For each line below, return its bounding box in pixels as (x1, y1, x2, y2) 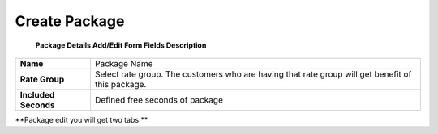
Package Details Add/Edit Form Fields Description (35, 40, 207, 50)
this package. (94, 78, 147, 90)
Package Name (94, 57, 153, 69)
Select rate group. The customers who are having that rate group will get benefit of (94, 69, 412, 80)
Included (19, 89, 55, 100)
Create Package (15, 12, 125, 30)
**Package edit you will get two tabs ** (15, 115, 148, 124)
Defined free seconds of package (94, 94, 223, 105)
